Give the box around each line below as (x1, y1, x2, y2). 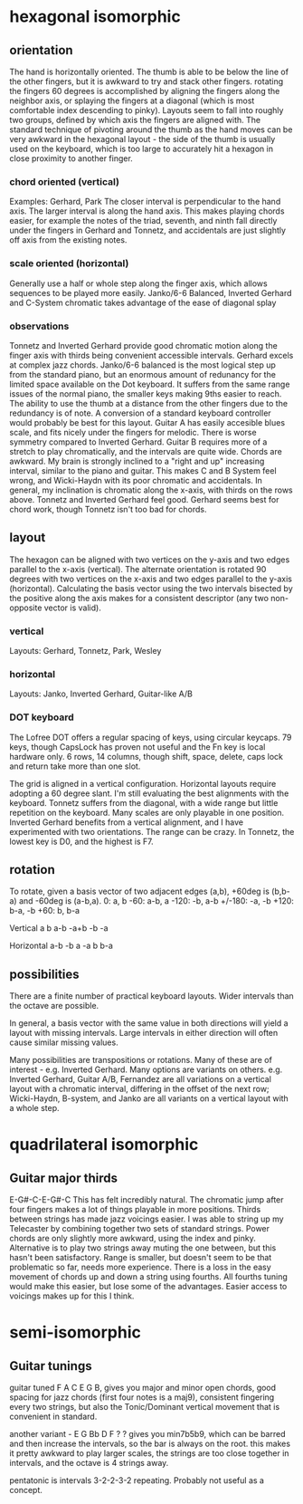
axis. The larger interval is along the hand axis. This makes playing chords (9, 206, 285, 216)
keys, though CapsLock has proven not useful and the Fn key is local (9, 741, 266, 752)
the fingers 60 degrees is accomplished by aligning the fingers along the (9, 86, 280, 96)
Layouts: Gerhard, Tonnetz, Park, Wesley (9, 646, 162, 656)
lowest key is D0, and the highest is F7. (9, 836, 154, 847)
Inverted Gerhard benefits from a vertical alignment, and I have (9, 817, 244, 828)
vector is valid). (43, 602, 101, 613)
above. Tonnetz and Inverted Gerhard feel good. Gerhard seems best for (9, 493, 279, 504)
